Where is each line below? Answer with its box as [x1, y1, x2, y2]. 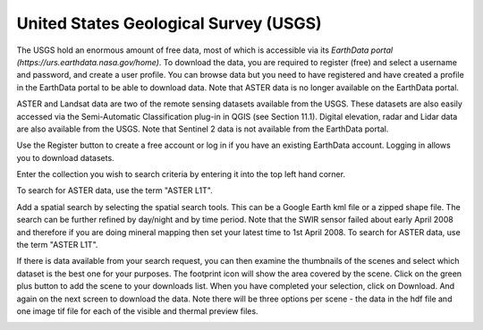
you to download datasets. [16, 152, 115, 163]
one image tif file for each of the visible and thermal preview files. [16, 305, 258, 317]
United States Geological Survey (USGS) [16, 13, 322, 33]
